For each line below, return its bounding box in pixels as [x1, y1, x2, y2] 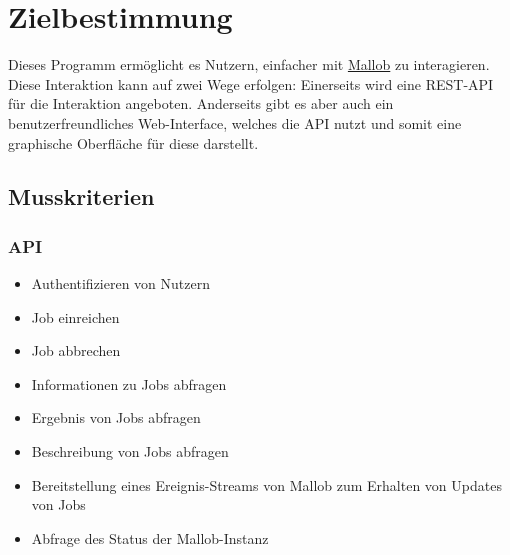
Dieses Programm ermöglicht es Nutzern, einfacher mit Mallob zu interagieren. [8, 54, 490, 75]
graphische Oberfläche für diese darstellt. [8, 132, 259, 153]
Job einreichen [31, 306, 120, 327]
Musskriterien [8, 181, 155, 212]
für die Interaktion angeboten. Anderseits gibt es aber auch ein [8, 93, 394, 114]
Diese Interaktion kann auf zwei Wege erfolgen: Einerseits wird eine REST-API [8, 73, 494, 94]
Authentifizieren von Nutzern [31, 273, 211, 294]
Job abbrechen [31, 340, 121, 361]
